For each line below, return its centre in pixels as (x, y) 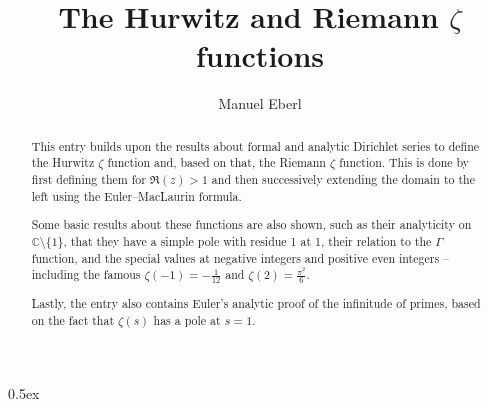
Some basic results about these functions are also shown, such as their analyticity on (251, 224)
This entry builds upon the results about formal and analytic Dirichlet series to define (255, 145)
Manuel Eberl (260, 103)
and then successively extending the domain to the (343, 179)
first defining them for (88, 179)
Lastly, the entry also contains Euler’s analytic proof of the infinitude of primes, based (256, 303)
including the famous (86, 274)
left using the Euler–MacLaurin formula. (136, 195)
